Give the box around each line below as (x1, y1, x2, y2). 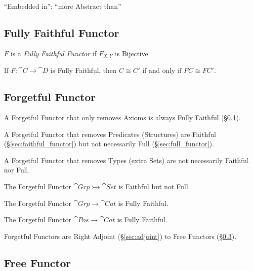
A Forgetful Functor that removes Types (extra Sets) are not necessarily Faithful (4, 155, 249, 165)
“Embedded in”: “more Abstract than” (4, 1, 122, 11)
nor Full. (4, 165, 30, 175)
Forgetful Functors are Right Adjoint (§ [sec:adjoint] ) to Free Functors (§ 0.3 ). (4, 231, 237, 241)
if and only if (142, 65, 182, 75)
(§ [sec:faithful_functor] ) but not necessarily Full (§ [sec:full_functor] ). (4, 138, 214, 149)
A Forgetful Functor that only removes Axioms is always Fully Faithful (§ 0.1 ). (4, 112, 241, 123)
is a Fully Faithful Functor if (10, 48, 97, 58)
